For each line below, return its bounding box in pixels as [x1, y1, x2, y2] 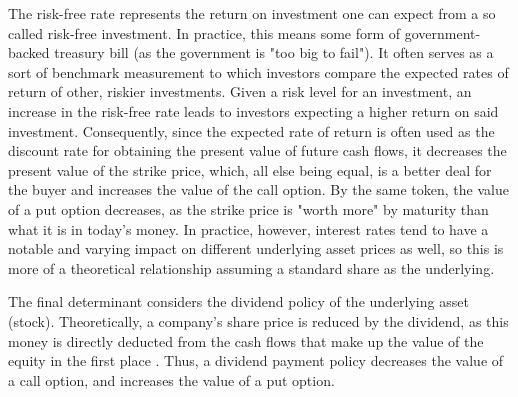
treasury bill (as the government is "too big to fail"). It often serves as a [54, 42, 494, 63]
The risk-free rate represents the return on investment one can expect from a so [8, 3, 496, 23]
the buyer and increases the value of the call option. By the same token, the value [8, 179, 509, 200]
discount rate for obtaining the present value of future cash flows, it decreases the [8, 140, 507, 161]
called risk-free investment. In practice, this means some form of [8, 22, 401, 43]
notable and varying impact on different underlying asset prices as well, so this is [8, 238, 504, 259]
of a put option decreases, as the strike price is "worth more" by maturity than [8, 198, 489, 219]
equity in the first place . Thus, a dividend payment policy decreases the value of [8, 350, 504, 371]
